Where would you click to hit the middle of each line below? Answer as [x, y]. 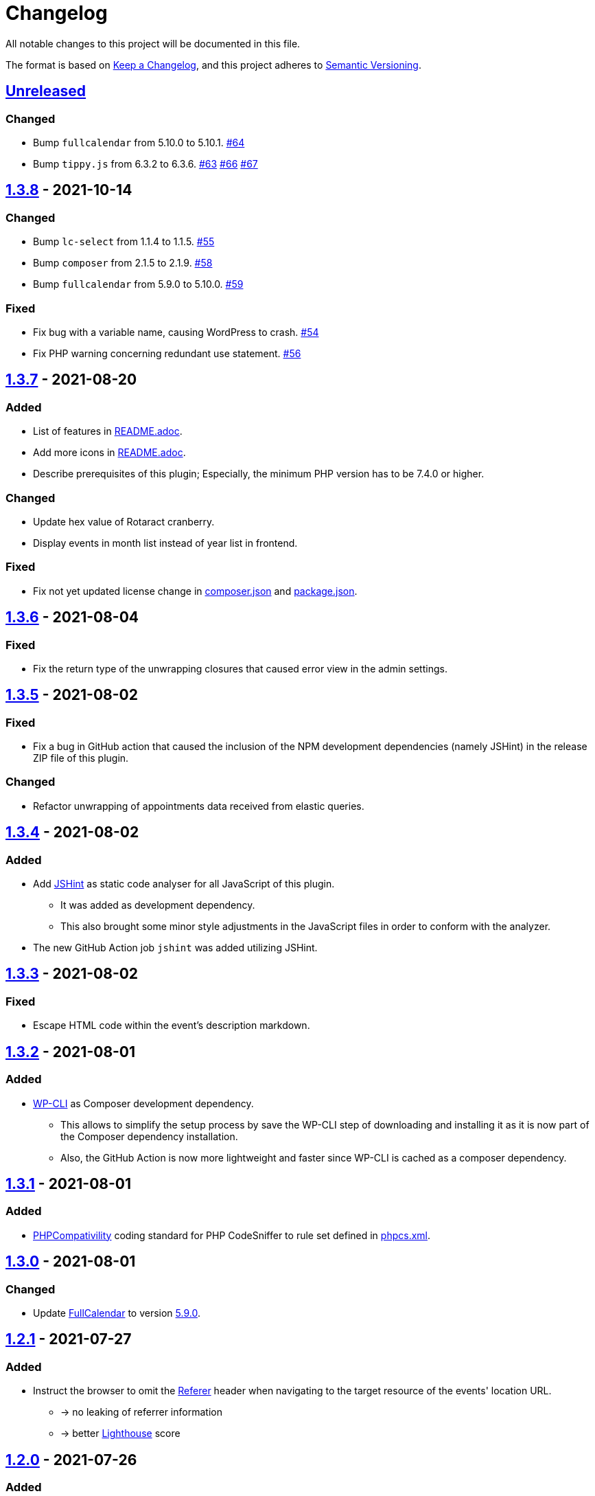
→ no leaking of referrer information [141, 1412]
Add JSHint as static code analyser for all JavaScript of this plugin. [184, 884]
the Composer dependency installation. [149, 1136]
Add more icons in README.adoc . [109, 453]
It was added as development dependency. [158, 905]
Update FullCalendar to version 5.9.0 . [117, 1313]
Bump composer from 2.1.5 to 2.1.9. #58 [123, 263]
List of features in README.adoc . [108, 431]
